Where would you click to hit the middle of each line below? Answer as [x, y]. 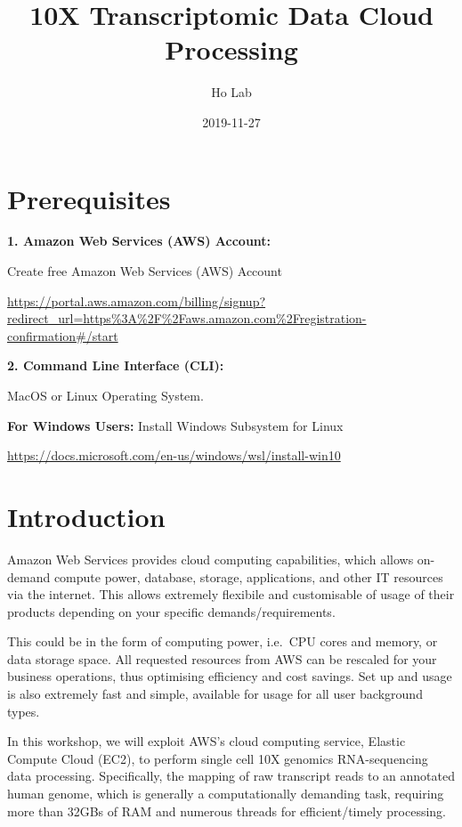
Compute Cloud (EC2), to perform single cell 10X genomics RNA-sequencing [218, 758]
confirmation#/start [63, 335]
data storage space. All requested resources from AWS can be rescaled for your [222, 658]
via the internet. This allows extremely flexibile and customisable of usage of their [231, 594]
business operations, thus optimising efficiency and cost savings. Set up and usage [230, 676]
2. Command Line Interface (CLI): [116, 365]
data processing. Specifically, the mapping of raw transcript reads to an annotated [231, 776]
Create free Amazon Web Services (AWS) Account [145, 271]
